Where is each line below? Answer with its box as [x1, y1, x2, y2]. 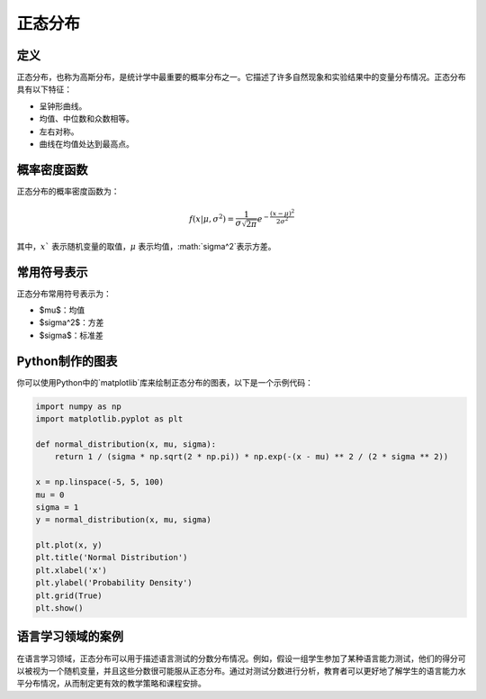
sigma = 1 [35, 502, 79, 513]
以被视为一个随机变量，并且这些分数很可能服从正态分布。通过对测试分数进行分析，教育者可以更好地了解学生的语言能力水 [16, 665, 466, 676]
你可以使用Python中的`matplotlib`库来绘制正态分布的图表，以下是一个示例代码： [16, 377, 314, 387]
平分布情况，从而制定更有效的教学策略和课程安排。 [16, 678, 206, 689]
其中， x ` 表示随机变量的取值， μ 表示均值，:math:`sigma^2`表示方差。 [16, 241, 276, 251]
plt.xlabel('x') [35, 565, 108, 576]
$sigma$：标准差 [39, 330, 103, 340]
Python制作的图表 [16, 353, 118, 368]
